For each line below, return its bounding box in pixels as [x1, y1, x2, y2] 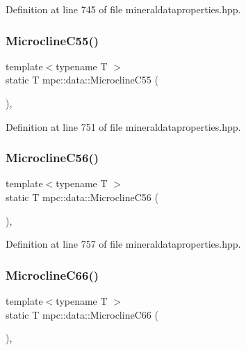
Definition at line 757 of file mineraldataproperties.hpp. [6, 237, 241, 251]
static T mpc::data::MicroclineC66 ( [6, 307, 158, 321]
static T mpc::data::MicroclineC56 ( [6, 190, 158, 204]
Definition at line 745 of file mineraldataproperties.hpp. [6, 2, 241, 16]
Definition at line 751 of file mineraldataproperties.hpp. [6, 119, 241, 134]
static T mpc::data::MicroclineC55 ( [6, 72, 158, 87]
